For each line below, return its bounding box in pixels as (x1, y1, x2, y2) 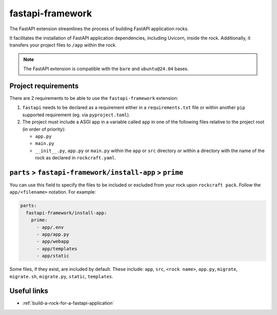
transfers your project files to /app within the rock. (9, 42, 117, 48)
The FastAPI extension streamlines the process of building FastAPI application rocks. (9, 26, 189, 32)
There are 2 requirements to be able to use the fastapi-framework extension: (9, 95, 179, 101)
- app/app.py (36, 231, 69, 237)
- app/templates (36, 246, 77, 251)
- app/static (36, 253, 69, 259)
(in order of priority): (22, 126, 66, 132)
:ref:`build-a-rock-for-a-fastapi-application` (22, 300, 114, 306)
